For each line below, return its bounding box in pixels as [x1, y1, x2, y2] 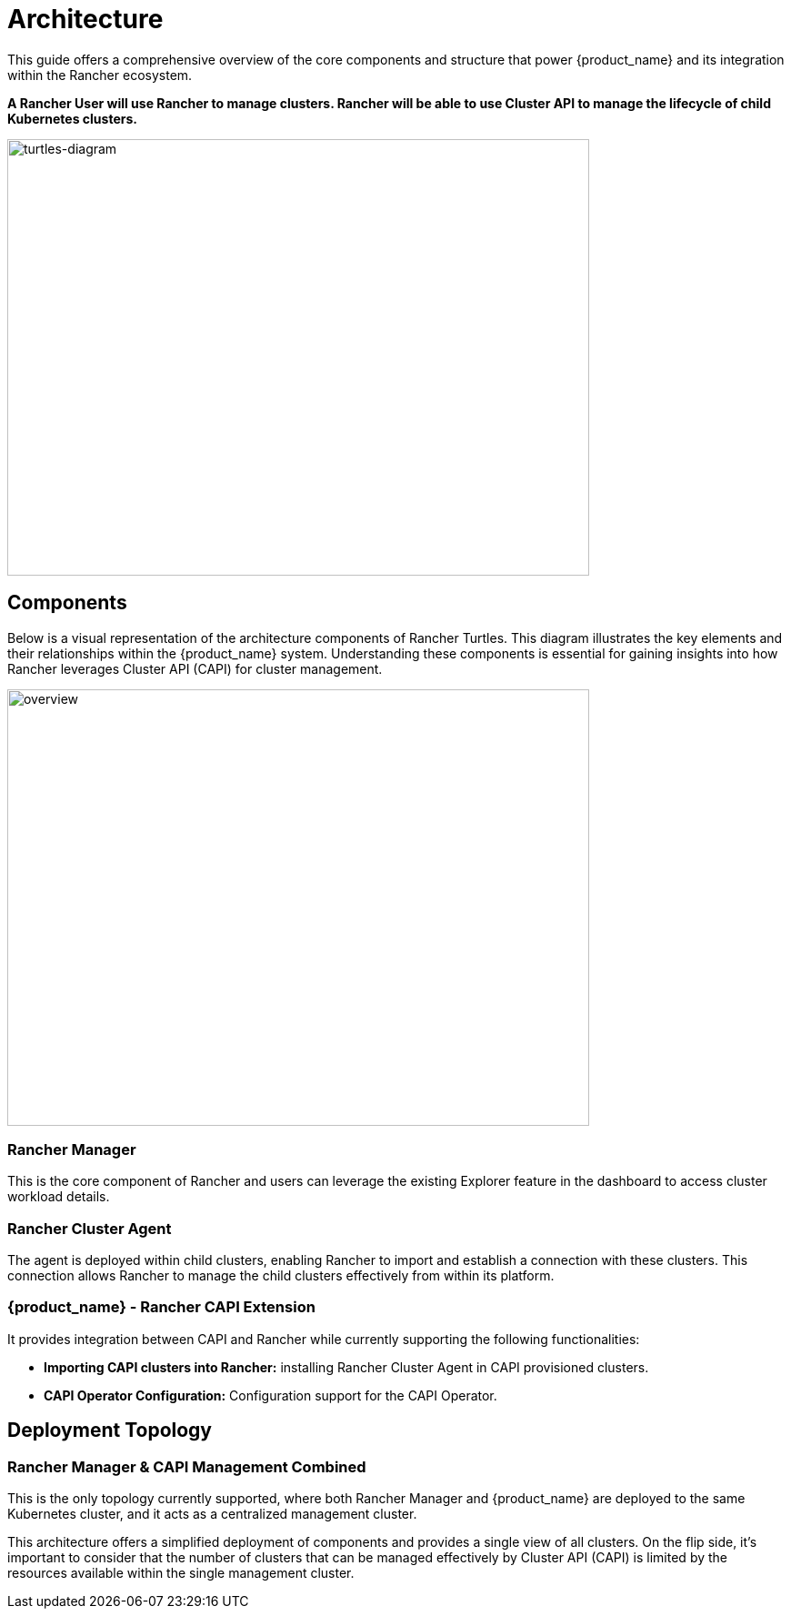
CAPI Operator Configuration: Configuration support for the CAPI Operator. [44, 1387, 497, 1403]
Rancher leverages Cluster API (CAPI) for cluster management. [7, 660, 383, 677]
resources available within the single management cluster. [7, 1565, 355, 1581]
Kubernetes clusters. [7, 110, 137, 126]
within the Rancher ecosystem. [7, 66, 193, 83]
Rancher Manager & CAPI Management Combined [7, 1457, 366, 1476]
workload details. [7, 1189, 110, 1205]
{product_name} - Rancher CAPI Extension [7, 1298, 315, 1317]
